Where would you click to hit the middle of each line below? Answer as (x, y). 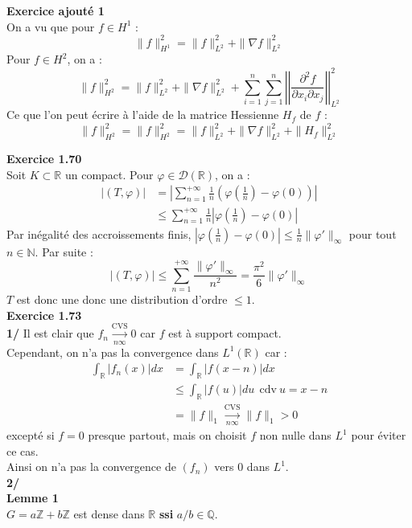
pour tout (373, 233)
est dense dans (109, 514)
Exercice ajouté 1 (56, 10)
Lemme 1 (33, 498)
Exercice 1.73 (44, 315)
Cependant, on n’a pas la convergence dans (113, 352)
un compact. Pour (109, 174)
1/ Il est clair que (50, 333)
